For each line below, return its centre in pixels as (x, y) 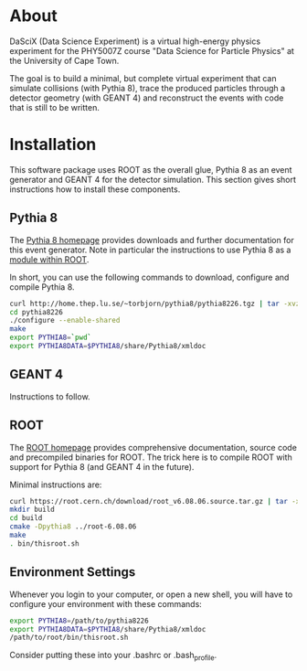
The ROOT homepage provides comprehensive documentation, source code (153, 447)
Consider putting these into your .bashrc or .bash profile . (113, 656)
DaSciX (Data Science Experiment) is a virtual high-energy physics (135, 41)
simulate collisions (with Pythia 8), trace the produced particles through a (148, 88)
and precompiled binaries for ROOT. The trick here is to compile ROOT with (151, 457)
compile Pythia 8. (42, 287)
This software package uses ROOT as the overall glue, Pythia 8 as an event (151, 169)
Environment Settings (73, 572)
